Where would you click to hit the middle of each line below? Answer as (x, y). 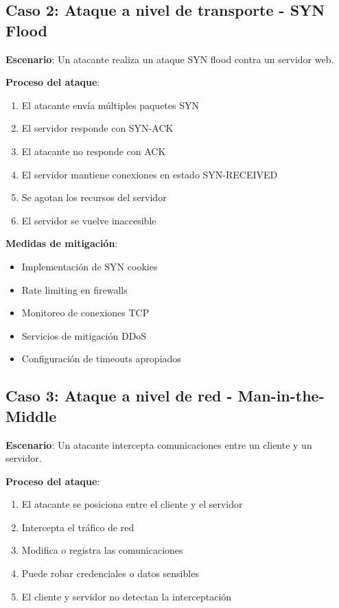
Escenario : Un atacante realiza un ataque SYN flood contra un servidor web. (170, 59)
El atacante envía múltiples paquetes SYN (110, 105)
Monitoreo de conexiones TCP (85, 313)
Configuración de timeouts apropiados (101, 359)
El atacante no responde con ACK (94, 151)
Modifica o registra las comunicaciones (102, 550)
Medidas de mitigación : (62, 243)
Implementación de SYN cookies (90, 266)
